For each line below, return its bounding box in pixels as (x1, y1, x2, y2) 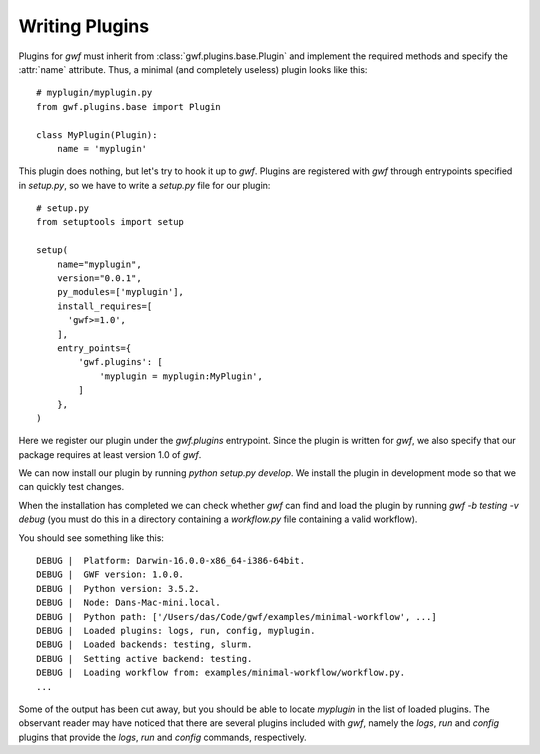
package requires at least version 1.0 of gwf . (18, 448, 202, 460)
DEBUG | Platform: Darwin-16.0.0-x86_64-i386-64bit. (36, 555, 305, 567)
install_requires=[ (56, 300, 153, 312)
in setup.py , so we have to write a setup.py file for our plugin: (18, 179, 271, 191)
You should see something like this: (18, 531, 165, 544)
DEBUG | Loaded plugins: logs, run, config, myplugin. (36, 625, 316, 636)
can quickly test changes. (18, 481, 125, 493)
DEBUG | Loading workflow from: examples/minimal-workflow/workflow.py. (36, 667, 406, 679)
